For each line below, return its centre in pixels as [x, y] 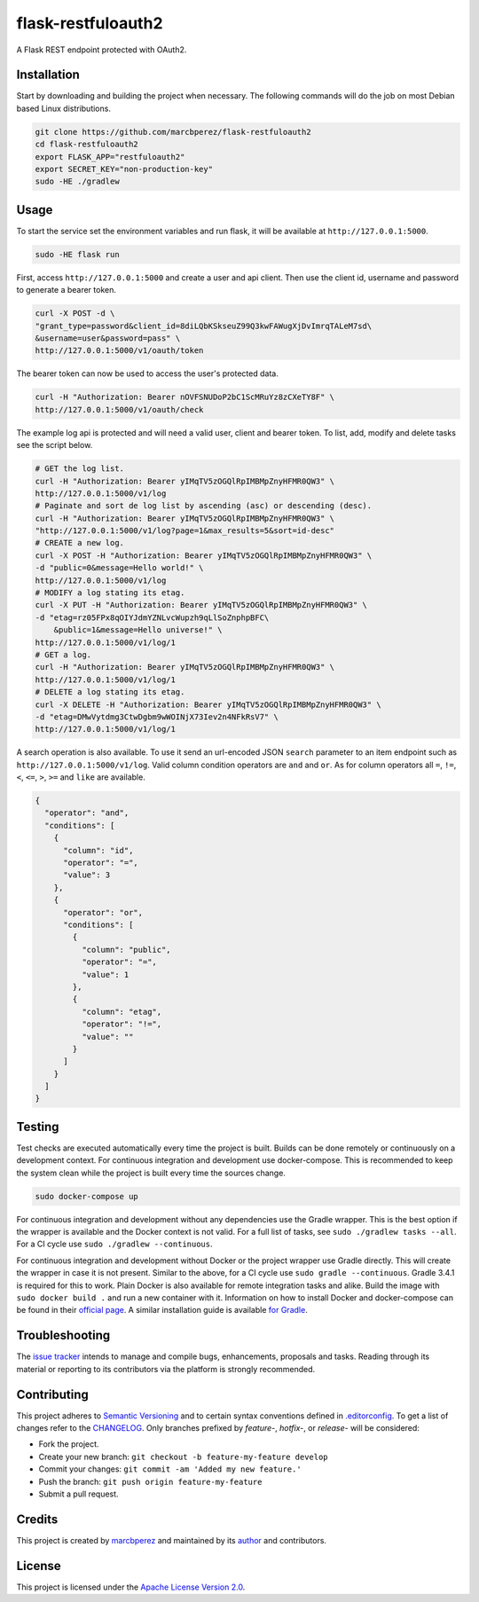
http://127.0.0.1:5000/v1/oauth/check [119, 409]
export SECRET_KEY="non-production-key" [124, 169]
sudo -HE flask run [77, 254]
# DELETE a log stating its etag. [110, 692]
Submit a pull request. [79, 1494]
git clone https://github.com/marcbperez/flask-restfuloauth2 [173, 132]
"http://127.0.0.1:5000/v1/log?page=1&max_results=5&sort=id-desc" [185, 531]
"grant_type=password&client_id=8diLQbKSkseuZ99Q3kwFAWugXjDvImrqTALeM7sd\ [204, 326]
